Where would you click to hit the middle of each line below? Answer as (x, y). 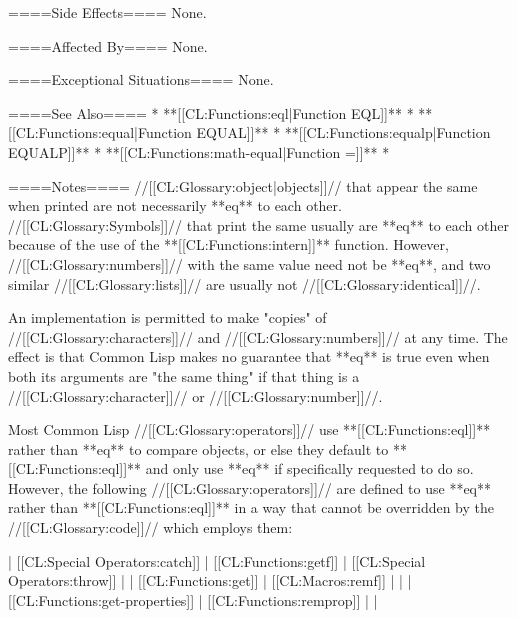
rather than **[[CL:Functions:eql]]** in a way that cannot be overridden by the (251, 507)
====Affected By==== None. (108, 45)
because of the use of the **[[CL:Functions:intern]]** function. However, (228, 244)
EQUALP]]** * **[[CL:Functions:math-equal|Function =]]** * (199, 151)
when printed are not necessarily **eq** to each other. (175, 205)
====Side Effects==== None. (107, 12)
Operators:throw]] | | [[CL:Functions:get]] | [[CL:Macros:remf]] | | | (210, 580)
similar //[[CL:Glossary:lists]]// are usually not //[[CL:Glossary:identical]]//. (244, 283)
